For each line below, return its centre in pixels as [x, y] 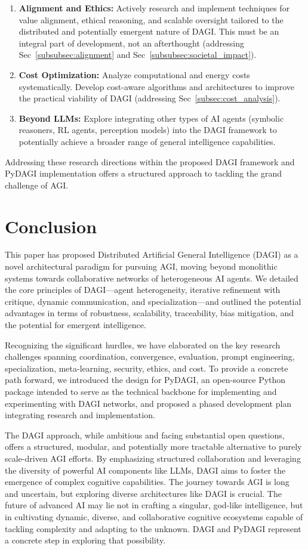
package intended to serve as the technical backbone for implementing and [141, 391]
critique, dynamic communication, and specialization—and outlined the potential [153, 301]
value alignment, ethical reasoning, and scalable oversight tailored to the [151, 19]
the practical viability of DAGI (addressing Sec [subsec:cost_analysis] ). [150, 98]
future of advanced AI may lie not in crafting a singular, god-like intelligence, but [154, 505]
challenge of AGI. [37, 185]
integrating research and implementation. [80, 415]
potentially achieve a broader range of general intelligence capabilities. [147, 141]
